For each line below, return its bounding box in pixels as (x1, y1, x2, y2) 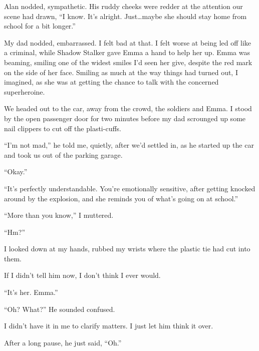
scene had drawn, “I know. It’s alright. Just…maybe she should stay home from (4, 11, 247, 21)
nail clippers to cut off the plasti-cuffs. (4, 123, 121, 133)
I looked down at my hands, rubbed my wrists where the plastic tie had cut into (4, 243, 250, 254)
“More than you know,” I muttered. (4, 210, 114, 220)
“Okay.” (4, 166, 28, 177)
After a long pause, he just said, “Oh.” (4, 337, 122, 347)
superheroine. (4, 86, 45, 97)
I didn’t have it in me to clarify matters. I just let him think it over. (4, 320, 213, 331)
